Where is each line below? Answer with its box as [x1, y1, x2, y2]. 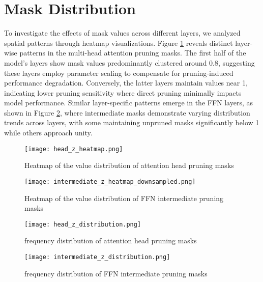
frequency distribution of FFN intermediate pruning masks [24, 268, 208, 278]
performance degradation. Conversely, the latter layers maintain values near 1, [4, 77, 248, 88]
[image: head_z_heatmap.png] [24, 145, 123, 153]
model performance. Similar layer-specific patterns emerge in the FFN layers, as [4, 97, 253, 108]
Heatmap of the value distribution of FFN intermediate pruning [24, 192, 224, 203]
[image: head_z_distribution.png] [24, 220, 141, 228]
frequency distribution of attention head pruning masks [24, 235, 197, 246]
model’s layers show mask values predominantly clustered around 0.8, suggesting [4, 57, 255, 68]
